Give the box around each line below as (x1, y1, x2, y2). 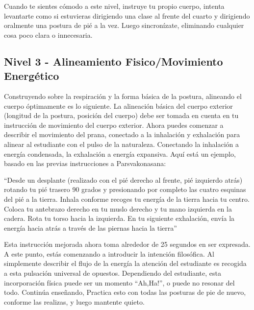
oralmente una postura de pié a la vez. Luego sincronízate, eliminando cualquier (4, 20, 244, 30)
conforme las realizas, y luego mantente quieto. (4, 296, 145, 307)
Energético (4, 68, 59, 83)
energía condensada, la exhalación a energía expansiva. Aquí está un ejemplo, (4, 148, 236, 159)
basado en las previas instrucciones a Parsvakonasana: (4, 158, 166, 168)
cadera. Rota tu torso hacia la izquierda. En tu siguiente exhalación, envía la (4, 213, 235, 223)
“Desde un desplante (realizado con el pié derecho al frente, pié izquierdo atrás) (4, 174, 243, 185)
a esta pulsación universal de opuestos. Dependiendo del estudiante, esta (4, 268, 221, 278)
